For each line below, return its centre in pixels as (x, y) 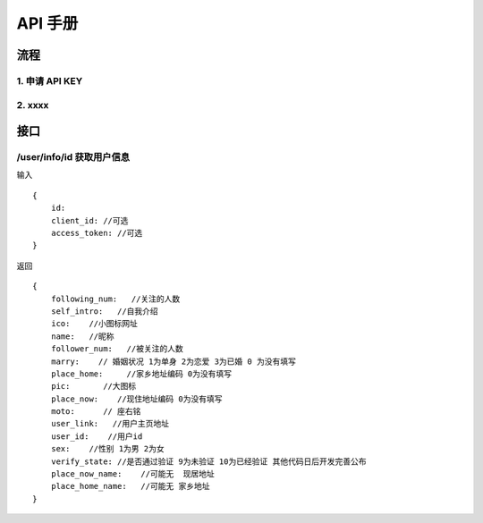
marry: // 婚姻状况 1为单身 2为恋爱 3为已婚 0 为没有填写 (174, 361)
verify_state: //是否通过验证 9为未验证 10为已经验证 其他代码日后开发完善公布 (208, 461)
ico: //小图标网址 (94, 324)
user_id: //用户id (97, 436)
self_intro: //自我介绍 (104, 311)
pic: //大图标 (93, 386)
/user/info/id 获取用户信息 (73, 157)
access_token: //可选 (97, 233)
